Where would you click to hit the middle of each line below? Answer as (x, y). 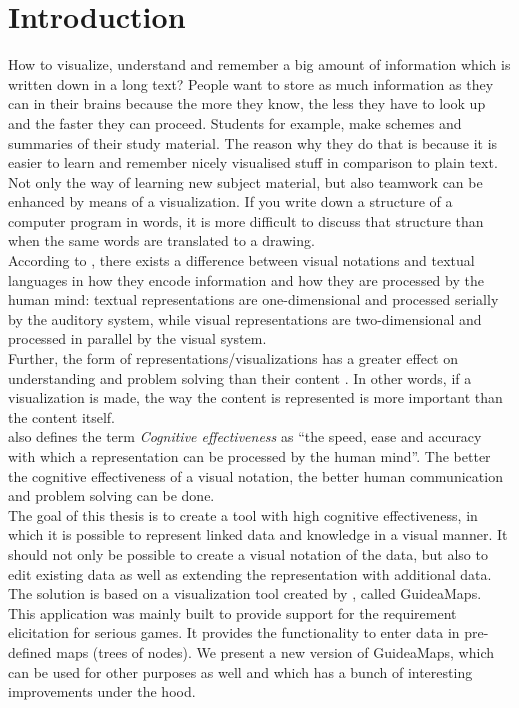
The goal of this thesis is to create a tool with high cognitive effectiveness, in (243, 514)
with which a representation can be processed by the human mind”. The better (249, 456)
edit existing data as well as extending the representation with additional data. (250, 573)
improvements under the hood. (102, 691)
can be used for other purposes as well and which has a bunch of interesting (240, 671)
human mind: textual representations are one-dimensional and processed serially (253, 299)
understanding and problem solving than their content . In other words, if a (240, 377)
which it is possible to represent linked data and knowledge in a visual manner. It (258, 534)
